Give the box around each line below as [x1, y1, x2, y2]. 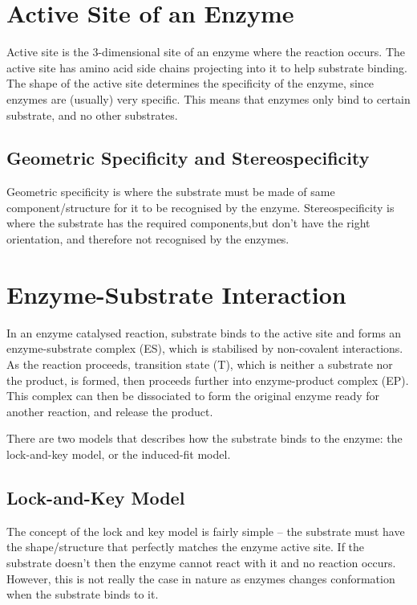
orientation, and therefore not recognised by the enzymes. [6, 231, 289, 247]
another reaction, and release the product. [6, 403, 213, 419]
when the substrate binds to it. [6, 586, 159, 603]
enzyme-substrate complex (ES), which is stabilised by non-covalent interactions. [6, 340, 403, 357]
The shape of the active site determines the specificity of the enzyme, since [6, 75, 374, 92]
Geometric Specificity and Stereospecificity [6, 145, 370, 170]
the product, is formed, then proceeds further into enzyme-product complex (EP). [6, 371, 409, 388]
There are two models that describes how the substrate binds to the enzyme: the [6, 430, 403, 447]
